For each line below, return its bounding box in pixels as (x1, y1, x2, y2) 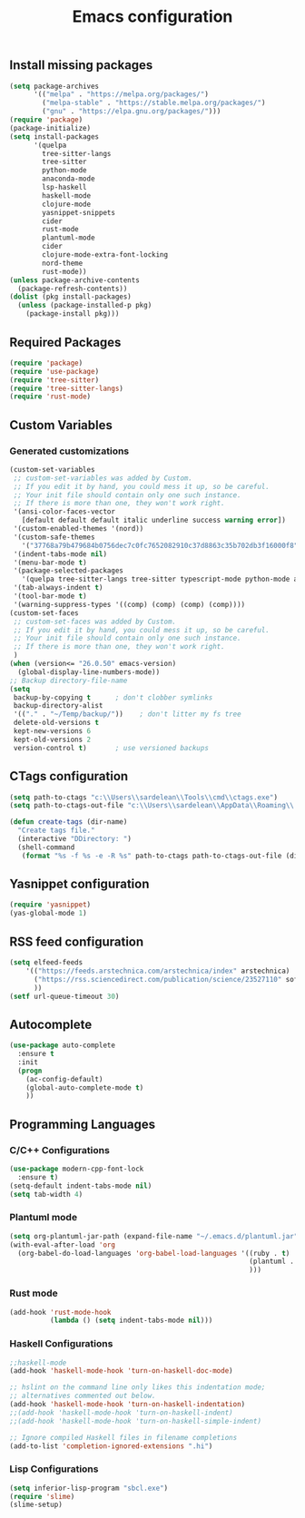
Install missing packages (9, 57, 153, 73)
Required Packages (9, 334, 122, 350)
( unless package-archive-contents (9, 275, 141, 285)
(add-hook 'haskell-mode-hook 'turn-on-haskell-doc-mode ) (9, 1366, 233, 1376)
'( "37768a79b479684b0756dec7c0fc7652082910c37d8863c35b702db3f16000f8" (21, 541, 299, 550)
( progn (17, 1066, 43, 1075)
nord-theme (42, 259, 84, 268)
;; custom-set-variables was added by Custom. (13, 474, 193, 483)
